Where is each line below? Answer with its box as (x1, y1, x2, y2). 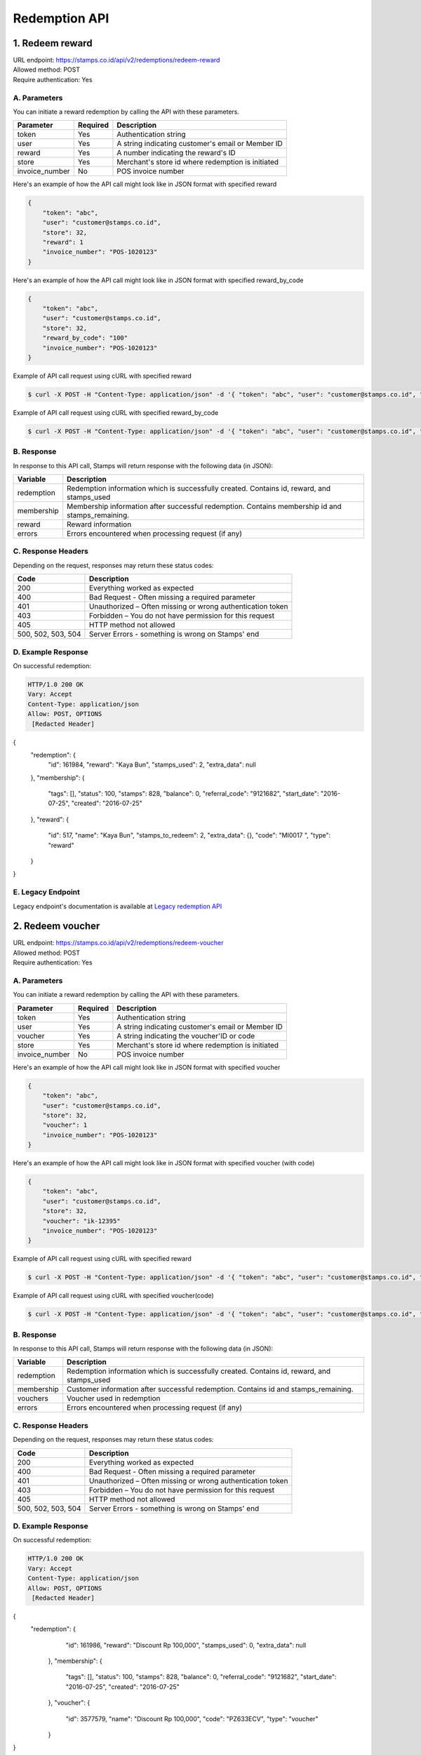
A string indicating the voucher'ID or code (116, 1031, 255, 1040)
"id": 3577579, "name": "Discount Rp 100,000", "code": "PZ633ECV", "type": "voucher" (65, 1714, 319, 1723)
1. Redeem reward (13, 37, 93, 49)
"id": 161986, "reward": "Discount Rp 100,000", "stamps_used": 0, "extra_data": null (65, 1641, 307, 1649)
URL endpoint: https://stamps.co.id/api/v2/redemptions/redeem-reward (13, 56, 220, 65)
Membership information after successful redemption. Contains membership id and (67, 502, 342, 512)
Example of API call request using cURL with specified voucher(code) (13, 1292, 214, 1300)
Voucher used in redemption (67, 1393, 161, 1403)
